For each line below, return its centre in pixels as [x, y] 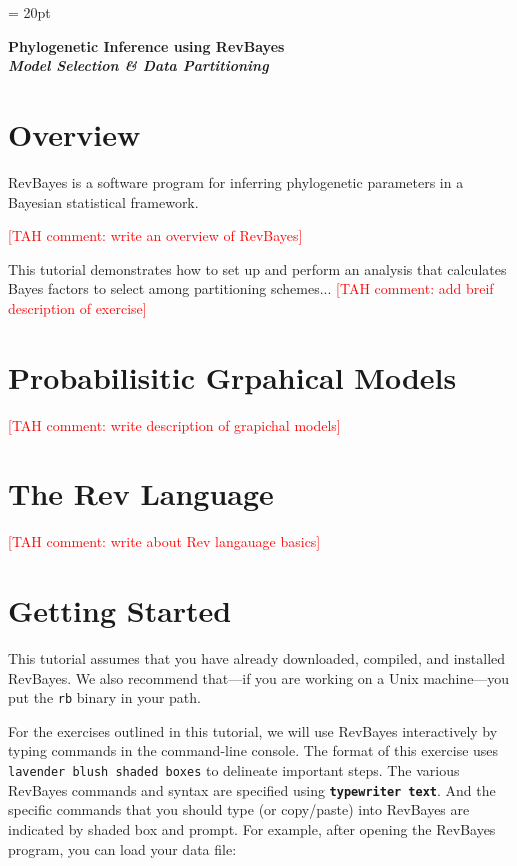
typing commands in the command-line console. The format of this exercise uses [253, 750]
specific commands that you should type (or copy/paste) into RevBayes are [239, 809]
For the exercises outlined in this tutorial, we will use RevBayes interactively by [253, 730]
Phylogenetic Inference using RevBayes [146, 45]
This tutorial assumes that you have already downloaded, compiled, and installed [257, 658]
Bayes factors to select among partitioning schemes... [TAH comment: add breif [251, 288]
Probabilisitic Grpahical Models [232, 376]
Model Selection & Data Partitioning [138, 65]
